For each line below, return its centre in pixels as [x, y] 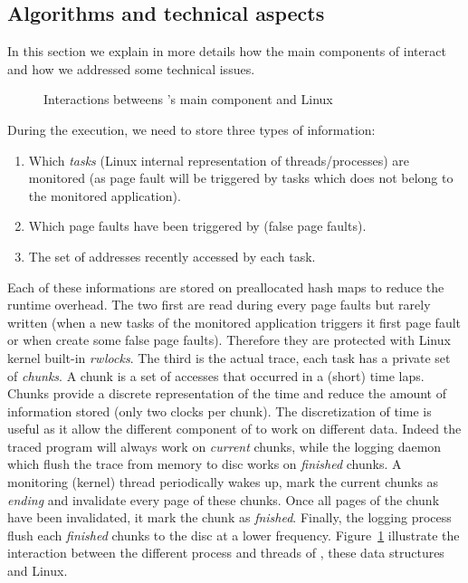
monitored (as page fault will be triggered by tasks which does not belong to [241, 178]
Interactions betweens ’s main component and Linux [188, 99]
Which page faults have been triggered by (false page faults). [197, 226]
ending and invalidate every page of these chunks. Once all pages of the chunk [224, 499]
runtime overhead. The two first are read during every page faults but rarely [219, 305]
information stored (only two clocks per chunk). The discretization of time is [220, 411]
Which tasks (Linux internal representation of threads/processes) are [219, 160]
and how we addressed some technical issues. [131, 68]
